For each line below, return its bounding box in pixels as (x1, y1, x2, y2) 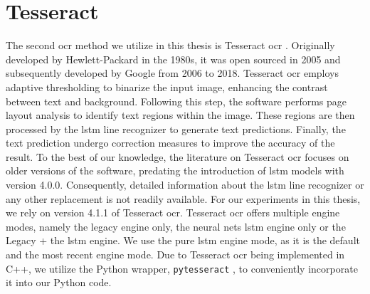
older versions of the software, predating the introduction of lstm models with (6, 163, 344, 178)
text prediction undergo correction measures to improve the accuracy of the (6, 135, 335, 150)
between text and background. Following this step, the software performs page (6, 93, 347, 108)
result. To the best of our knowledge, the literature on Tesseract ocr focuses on (6, 149, 349, 164)
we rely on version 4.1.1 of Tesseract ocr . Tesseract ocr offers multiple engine (6, 205, 340, 220)
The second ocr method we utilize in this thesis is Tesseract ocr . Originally (6, 38, 335, 53)
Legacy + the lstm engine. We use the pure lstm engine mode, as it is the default (6, 233, 360, 248)
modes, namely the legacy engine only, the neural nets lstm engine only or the (6, 219, 346, 233)
